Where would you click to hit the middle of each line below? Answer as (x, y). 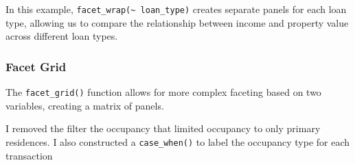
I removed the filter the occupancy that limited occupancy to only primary (163, 128)
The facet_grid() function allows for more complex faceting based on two (163, 92)
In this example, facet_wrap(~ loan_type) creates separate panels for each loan (176, 9)
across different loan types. (62, 36)
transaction (29, 155)
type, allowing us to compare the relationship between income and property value (177, 22)
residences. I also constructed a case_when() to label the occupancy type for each (178, 141)
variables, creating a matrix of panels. (85, 105)
